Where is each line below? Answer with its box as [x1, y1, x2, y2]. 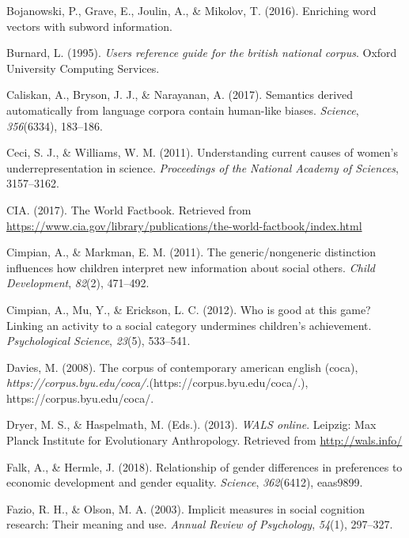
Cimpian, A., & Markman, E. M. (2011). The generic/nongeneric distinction [6, 244, 377, 260]
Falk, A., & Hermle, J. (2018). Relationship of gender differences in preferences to [6, 458, 403, 475]
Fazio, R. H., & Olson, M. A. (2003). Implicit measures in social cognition [6, 500, 365, 517]
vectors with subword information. [6, 17, 172, 34]
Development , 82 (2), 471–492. [6, 275, 150, 291]
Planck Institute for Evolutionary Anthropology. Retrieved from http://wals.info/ [6, 432, 403, 449]
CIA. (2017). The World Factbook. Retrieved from [6, 201, 252, 218]
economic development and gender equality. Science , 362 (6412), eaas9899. [6, 474, 363, 491]
